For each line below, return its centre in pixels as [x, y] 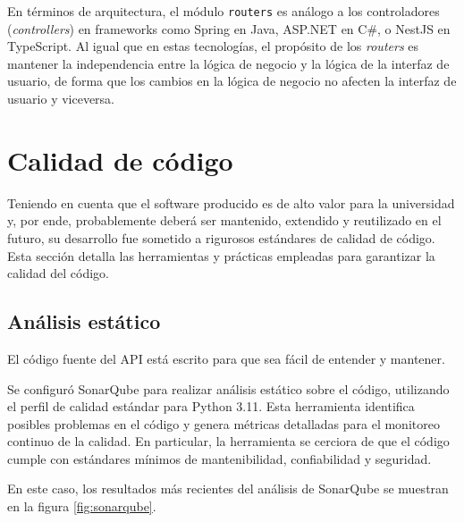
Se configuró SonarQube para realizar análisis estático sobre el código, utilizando [228, 388]
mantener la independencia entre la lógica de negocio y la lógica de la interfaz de [228, 63]
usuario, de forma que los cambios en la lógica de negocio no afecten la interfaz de [232, 81]
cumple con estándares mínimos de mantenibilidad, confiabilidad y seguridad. [219, 458]
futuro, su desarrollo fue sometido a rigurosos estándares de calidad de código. [221, 237]
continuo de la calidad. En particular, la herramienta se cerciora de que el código [228, 441]
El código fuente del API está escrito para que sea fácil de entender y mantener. [226, 358]
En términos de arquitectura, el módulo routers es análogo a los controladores [224, 11]
